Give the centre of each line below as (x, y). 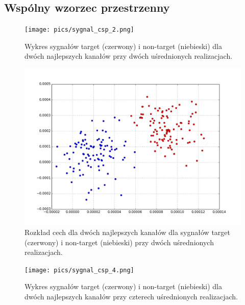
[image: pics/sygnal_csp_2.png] (79, 30)
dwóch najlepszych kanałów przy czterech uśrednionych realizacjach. (131, 297)
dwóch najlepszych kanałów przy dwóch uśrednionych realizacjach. (129, 56)
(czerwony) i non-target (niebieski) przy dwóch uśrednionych (119, 242)
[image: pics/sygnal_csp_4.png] (79, 270)
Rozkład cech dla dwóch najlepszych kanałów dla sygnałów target (127, 232)
